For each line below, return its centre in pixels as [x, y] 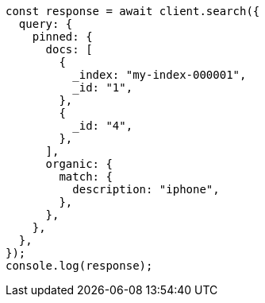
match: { [86, 177]
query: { [46, 24]
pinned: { [62, 37]
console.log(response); [79, 266]
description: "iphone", [146, 189]
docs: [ [69, 49]
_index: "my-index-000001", [159, 75]
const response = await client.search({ [133, 11]
